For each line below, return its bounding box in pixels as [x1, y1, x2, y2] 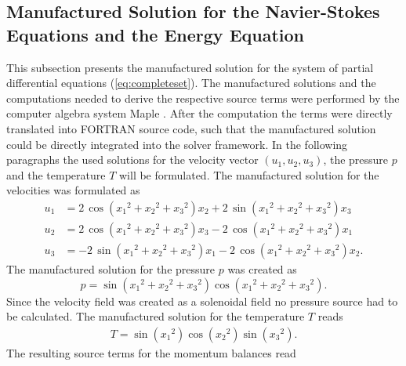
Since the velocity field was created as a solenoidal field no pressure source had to [6, 292, 398, 309]
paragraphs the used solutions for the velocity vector [6, 151, 259, 168]
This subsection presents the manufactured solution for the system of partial [6, 59, 374, 75]
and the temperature [6, 166, 106, 183]
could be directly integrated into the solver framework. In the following [6, 136, 348, 152]
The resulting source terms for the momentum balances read [6, 344, 296, 361]
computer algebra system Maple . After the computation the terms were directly [6, 105, 393, 121]
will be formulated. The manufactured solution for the [118, 166, 379, 183]
